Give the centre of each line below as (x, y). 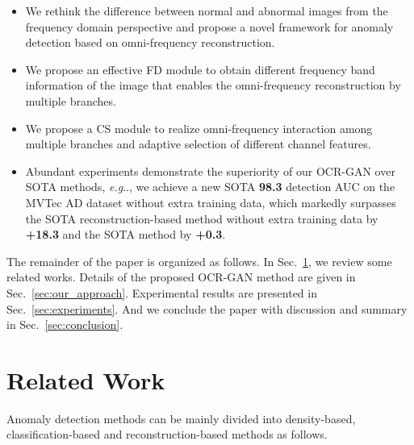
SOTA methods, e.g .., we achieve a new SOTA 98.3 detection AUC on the (210, 187)
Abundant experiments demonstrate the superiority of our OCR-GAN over (210, 171)
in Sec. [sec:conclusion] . (65, 324)
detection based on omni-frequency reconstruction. (150, 42)
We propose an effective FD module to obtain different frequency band (200, 69)
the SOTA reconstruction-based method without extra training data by (202, 218)
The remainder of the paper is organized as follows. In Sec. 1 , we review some (199, 261)
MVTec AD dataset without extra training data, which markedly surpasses (211, 202)
